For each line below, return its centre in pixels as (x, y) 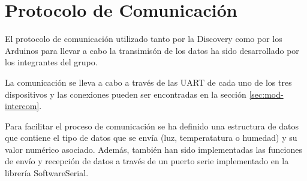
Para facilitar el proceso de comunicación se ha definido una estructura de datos (152, 126)
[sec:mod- (266, 94)
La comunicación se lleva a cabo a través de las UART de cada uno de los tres (148, 82)
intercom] (22, 106)
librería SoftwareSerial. (47, 173)
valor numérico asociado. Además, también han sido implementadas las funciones (153, 149)
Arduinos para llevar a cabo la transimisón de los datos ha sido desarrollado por (152, 50)
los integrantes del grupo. (51, 62)
